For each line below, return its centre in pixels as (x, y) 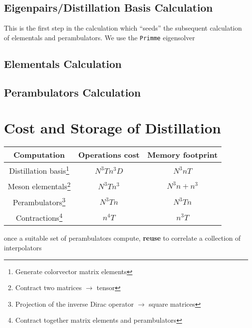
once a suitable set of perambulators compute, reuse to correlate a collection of (122, 238)
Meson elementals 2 (39, 186)
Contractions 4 (39, 217)
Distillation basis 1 (39, 170)
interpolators (23, 248)
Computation (39, 155)
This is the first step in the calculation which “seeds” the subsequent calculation (123, 28)
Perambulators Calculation (72, 92)
